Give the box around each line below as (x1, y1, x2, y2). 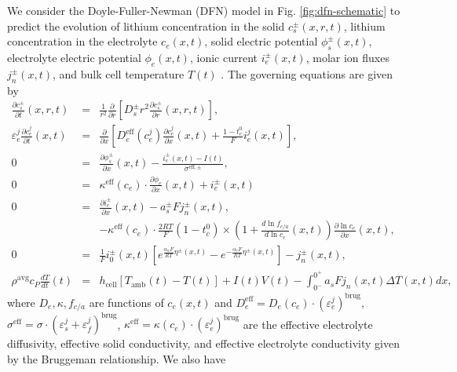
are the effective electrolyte (243, 315, 373, 332)
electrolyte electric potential (7, 49, 141, 65)
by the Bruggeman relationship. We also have (7, 350, 226, 367)
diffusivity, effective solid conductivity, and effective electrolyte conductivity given (7, 335, 400, 352)
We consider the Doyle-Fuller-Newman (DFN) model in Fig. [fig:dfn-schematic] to (7, 2, 400, 18)
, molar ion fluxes (305, 49, 389, 65)
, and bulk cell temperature (52, 65, 185, 82)
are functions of (89, 294, 164, 310)
